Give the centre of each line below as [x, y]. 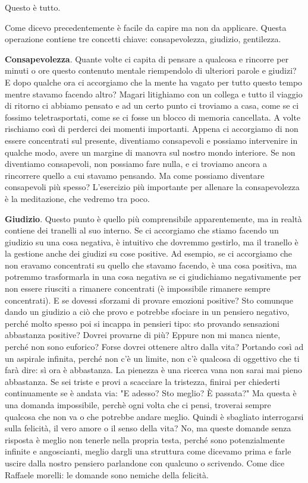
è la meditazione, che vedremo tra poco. [77, 198]
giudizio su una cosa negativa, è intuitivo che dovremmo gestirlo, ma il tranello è [152, 241]
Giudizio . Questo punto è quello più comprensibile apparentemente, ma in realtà [153, 218]
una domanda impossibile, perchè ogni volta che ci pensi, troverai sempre [138, 405]
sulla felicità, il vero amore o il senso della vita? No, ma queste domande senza [148, 428]
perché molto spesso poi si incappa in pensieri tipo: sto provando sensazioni [142, 323]
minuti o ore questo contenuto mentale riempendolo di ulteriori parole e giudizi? [151, 70]
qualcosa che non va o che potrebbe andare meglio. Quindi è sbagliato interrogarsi [154, 416]
